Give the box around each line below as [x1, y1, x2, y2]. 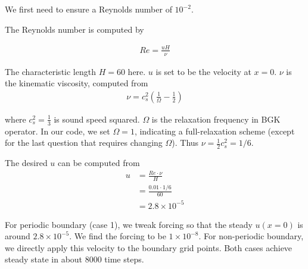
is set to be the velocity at [155, 65, 251, 77]
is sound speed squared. [54, 112, 140, 125]
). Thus [172, 136, 199, 149]
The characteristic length [5, 65, 96, 77]
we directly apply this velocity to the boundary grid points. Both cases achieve [5, 241, 293, 254]
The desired [5, 157, 48, 169]
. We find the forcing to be [69, 230, 166, 242]
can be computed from [58, 157, 140, 169]
